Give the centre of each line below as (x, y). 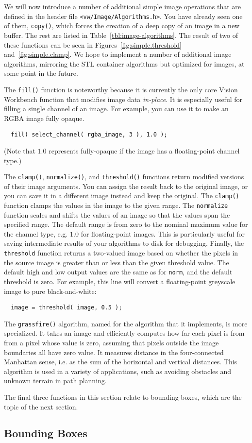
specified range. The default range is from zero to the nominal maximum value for (126, 224)
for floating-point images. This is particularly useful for (163, 233)
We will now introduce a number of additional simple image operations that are (122, 6)
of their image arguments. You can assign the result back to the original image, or (126, 186)
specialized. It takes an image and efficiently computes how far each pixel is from (124, 333)
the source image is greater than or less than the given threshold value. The (117, 262)
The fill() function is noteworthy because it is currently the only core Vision (121, 89)
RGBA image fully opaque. (44, 118)
